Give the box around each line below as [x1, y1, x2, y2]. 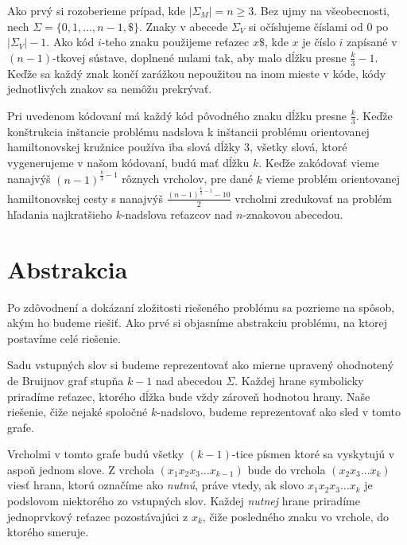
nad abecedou [155, 372, 223, 388]
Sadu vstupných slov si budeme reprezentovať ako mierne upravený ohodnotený [7, 356, 394, 373]
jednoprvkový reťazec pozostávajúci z [7, 508, 188, 524]
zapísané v [347, 33, 397, 50]
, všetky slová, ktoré [250, 138, 347, 155]
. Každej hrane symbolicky [235, 372, 364, 388]
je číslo [302, 33, 335, 50]
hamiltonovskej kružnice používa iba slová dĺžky [7, 138, 241, 155]
